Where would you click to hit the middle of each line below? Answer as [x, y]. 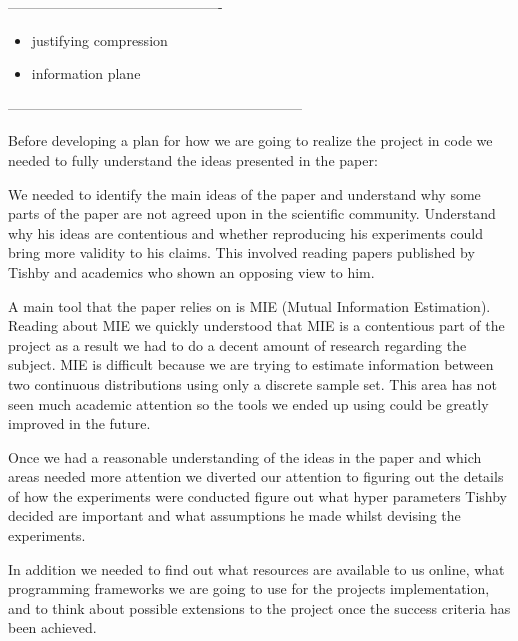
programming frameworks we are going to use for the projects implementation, [249, 588]
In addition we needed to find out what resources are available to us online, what [256, 568]
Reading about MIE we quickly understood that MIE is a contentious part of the [256, 325]
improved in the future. [79, 423]
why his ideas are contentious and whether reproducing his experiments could [246, 232]
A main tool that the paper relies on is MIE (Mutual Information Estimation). [249, 305]
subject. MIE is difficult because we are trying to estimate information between [251, 364]
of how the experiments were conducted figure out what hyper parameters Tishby [257, 495]
